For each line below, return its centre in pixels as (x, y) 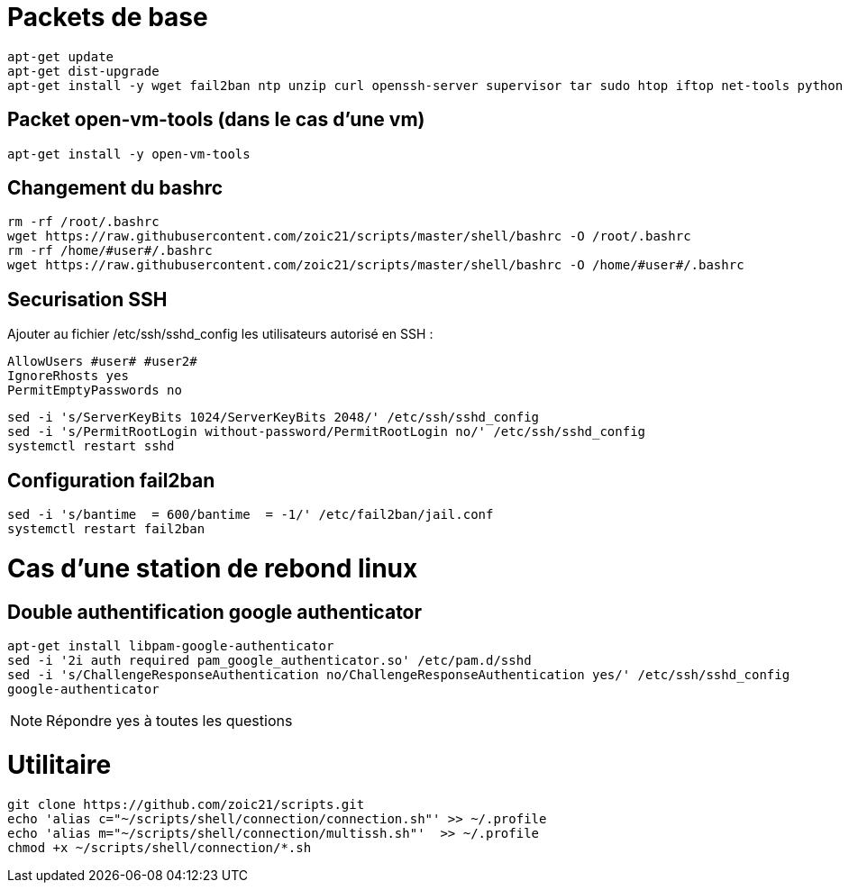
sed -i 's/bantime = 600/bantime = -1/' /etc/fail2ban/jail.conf (251, 515)
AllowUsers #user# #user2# (102, 362)
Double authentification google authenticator (215, 612)
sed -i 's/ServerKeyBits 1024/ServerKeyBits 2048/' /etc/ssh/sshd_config (274, 418)
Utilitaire (59, 764)
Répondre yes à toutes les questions (169, 721)
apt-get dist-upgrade (83, 71)
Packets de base (108, 17)
